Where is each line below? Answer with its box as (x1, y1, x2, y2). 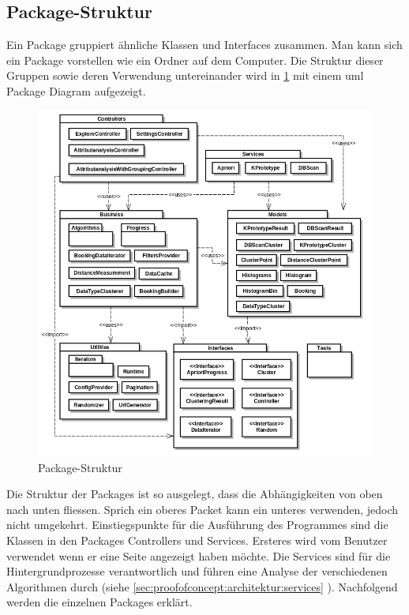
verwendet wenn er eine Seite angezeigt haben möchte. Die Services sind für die (6, 547, 391, 564)
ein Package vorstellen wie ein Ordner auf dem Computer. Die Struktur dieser (6, 51, 384, 68)
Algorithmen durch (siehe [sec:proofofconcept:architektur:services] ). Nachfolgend (6, 578, 398, 594)
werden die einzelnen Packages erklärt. (6, 594, 193, 610)
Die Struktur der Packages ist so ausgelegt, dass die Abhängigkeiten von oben (6, 486, 383, 502)
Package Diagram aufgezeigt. (6, 82, 146, 99)
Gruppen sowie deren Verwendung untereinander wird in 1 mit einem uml (6, 67, 364, 84)
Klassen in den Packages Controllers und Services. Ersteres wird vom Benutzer (6, 532, 388, 549)
